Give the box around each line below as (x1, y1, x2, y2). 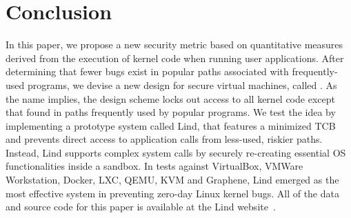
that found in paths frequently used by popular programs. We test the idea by (6, 105, 336, 119)
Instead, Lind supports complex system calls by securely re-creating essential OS (6, 145, 346, 159)
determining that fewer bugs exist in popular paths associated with (6, 64, 289, 79)
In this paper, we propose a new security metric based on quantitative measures (6, 37, 343, 52)
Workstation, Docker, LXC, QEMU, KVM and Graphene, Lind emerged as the (6, 172, 339, 187)
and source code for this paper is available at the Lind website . (6, 199, 276, 214)
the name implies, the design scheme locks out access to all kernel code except (6, 91, 335, 106)
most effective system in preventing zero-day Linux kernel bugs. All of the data (6, 186, 339, 200)
